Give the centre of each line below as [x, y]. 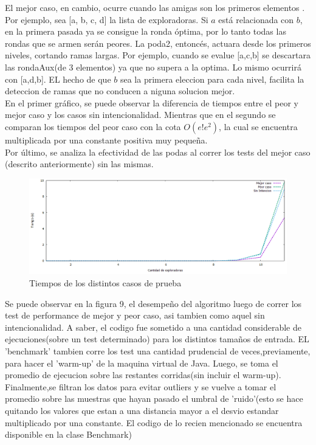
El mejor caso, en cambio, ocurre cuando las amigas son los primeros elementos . [155, 7]
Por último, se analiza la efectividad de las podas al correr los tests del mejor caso [158, 152]
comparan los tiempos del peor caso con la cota [93, 126]
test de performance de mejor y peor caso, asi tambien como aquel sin [135, 315]
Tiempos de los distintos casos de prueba [105, 283]
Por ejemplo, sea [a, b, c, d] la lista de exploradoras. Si [107, 19]
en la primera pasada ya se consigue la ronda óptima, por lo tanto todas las [146, 31]
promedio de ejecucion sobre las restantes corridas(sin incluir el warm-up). [143, 375]
